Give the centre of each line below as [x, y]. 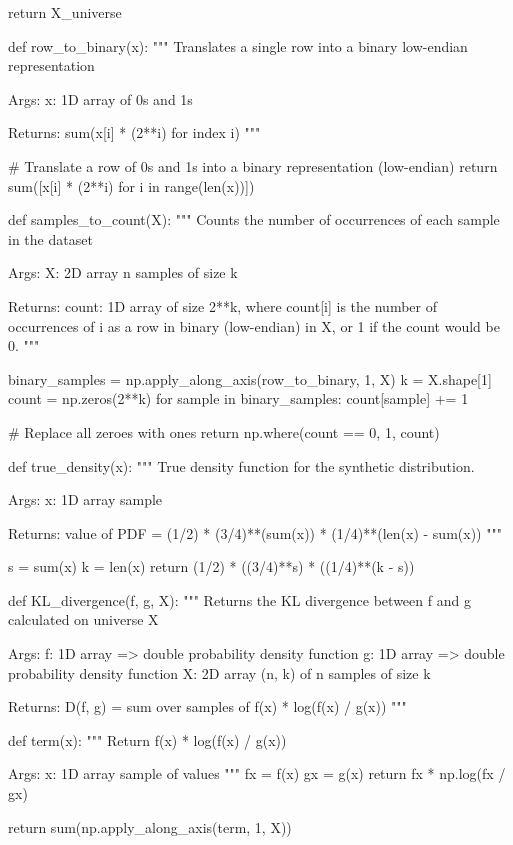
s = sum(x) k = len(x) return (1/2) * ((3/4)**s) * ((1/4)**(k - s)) [211, 566]
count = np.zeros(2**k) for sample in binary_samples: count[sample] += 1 [238, 398]
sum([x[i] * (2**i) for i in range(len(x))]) [131, 185]
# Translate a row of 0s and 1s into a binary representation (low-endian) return [253, 165]
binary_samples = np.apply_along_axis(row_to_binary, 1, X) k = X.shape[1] [250, 378]
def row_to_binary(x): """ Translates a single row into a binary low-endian [238, 45]
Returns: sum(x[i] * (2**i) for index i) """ [134, 132]
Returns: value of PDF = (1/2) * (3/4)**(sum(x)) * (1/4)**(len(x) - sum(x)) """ [255, 532]
